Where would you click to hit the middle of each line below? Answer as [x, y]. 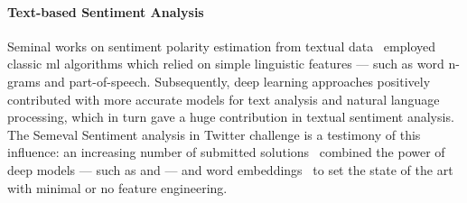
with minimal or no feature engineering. [117, 187]
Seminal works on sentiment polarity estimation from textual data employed [222, 46]
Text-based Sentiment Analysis [106, 11]
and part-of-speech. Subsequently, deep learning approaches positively [238, 81]
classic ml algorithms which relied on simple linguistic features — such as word [226, 64]
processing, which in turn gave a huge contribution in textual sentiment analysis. [231, 117]
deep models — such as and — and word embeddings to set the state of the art [230, 169]
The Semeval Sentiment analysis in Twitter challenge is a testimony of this [214, 134]
